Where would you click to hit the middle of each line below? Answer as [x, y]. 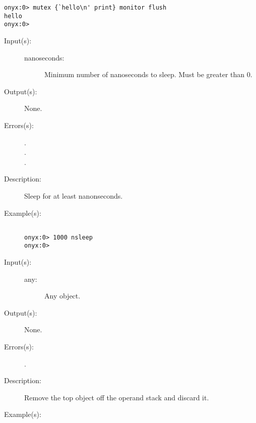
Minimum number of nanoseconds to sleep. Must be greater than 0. [148, 74]
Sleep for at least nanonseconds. [74, 195]
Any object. [62, 296]
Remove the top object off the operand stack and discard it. [117, 397]
